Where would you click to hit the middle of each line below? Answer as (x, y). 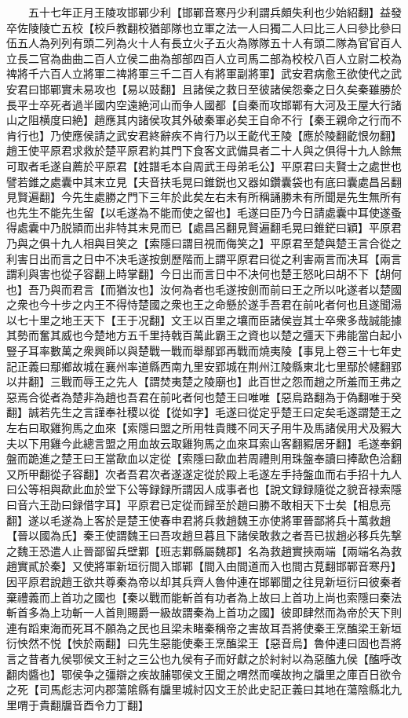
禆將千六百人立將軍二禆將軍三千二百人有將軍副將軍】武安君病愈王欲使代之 (199, 73)
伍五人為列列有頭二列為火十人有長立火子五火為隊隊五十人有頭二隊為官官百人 (204, 43)
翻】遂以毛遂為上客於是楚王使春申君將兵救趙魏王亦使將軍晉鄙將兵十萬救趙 (199, 520)
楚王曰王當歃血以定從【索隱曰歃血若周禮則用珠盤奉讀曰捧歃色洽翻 (231, 458)
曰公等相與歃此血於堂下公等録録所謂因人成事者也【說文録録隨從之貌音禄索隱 (204, 489)
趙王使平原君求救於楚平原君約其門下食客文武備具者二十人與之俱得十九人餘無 (204, 150)
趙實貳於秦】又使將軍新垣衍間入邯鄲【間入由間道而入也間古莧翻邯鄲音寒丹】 (204, 566)
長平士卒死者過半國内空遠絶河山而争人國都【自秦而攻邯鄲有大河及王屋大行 (199, 104)
